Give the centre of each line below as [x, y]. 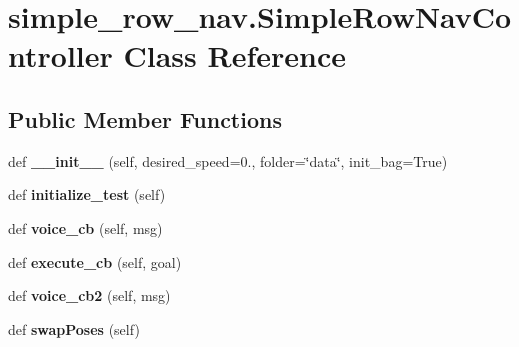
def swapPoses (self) [74, 328]
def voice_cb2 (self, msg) [89, 295]
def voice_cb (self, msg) [85, 227]
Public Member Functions [145, 118]
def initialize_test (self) [87, 194]
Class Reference [234, 55]
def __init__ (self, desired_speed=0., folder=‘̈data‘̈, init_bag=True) [228, 160]
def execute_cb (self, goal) [95, 261]
